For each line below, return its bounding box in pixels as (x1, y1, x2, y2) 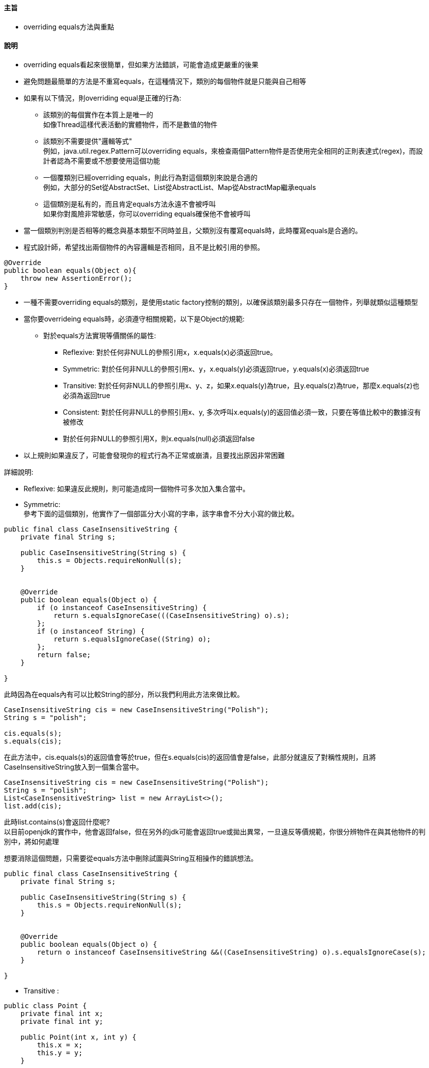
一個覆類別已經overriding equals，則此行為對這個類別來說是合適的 (43, 173, 258, 182)
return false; (37, 650, 91, 659)
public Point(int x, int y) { (20, 1033, 136, 1041)
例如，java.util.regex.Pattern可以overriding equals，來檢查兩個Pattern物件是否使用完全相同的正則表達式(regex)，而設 (43, 146, 423, 155)
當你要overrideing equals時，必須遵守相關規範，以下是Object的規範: (24, 314, 245, 323)
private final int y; (20, 1017, 104, 1025)
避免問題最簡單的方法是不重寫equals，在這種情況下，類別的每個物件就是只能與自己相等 (24, 77, 306, 85)
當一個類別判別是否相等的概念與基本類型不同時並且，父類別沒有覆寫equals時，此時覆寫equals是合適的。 (24, 226, 362, 235)
